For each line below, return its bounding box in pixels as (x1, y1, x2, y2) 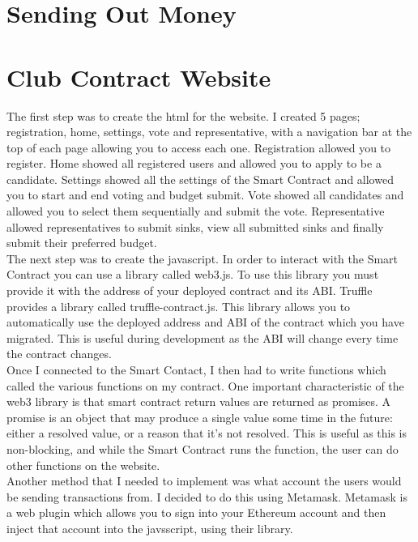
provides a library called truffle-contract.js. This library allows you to (6, 297, 351, 314)
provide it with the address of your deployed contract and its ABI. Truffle (6, 282, 373, 299)
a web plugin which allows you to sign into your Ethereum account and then (6, 504, 386, 521)
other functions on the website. (6, 456, 160, 473)
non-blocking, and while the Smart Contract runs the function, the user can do (6, 440, 399, 457)
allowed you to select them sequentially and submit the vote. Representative (6, 203, 385, 220)
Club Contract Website (6, 60, 271, 93)
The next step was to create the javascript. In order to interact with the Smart (6, 250, 399, 267)
